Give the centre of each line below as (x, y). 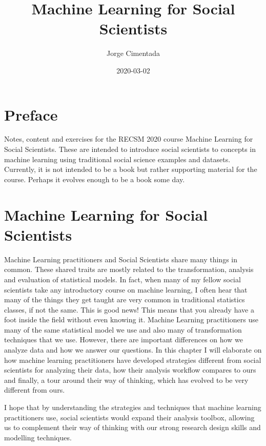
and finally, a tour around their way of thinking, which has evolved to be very (126, 380)
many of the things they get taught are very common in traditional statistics (125, 299)
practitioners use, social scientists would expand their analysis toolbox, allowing (129, 417)
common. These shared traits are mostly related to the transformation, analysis (129, 269)
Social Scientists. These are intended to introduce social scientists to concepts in (130, 149)
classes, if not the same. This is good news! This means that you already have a (129, 309)
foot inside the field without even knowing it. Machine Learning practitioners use (131, 319)
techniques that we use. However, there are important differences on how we (124, 340)
